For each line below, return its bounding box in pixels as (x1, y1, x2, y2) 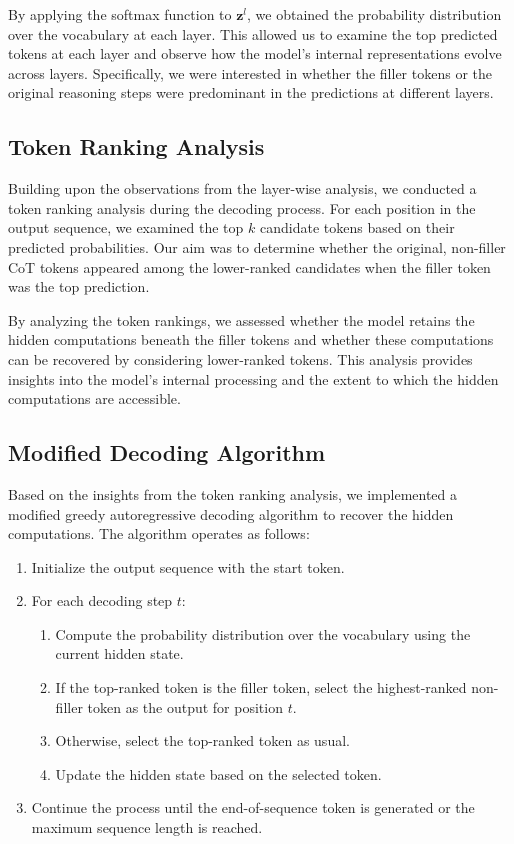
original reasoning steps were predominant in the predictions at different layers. (8, 82, 494, 103)
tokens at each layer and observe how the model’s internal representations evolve (8, 43, 502, 64)
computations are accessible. (8, 388, 181, 409)
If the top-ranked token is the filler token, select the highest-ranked (55, 677, 467, 698)
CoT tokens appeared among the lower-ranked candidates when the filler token (8, 256, 491, 277)
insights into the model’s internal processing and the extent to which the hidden (8, 368, 499, 389)
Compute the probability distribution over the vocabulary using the (55, 623, 471, 644)
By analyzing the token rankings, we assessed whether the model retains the (8, 309, 475, 330)
